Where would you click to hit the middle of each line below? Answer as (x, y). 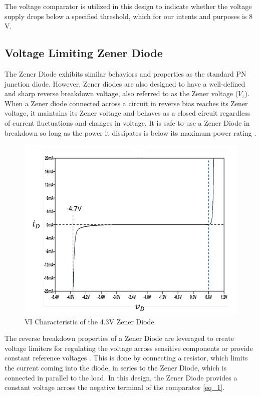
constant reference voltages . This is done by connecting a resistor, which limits (126, 358)
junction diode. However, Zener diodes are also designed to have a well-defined (125, 83)
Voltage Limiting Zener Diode (84, 53)
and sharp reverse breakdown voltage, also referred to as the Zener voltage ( (121, 93)
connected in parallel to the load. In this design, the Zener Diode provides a (121, 377)
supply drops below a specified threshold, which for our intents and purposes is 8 (129, 16)
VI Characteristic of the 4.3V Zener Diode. (90, 321)
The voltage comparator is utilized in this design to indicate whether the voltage (128, 6)
